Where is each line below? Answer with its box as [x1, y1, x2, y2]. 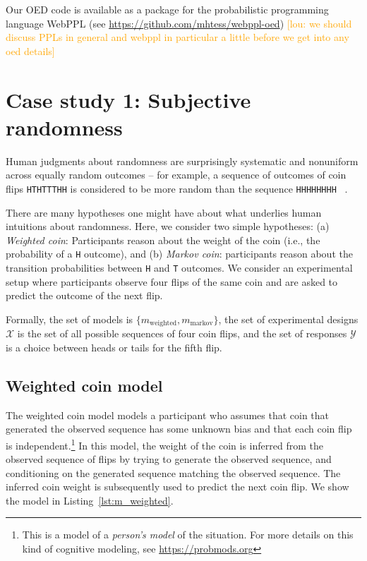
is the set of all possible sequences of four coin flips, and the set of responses [17, 326, 347, 341]
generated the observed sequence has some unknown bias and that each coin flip [6, 421, 352, 436]
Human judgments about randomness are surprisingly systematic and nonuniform [6, 153, 359, 168]
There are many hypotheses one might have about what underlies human [6, 205, 322, 219]
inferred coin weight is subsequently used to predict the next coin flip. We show [6, 479, 349, 494]
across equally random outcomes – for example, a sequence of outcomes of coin [6, 167, 347, 182]
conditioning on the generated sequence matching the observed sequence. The [6, 465, 341, 480]
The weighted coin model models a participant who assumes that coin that [6, 407, 330, 422]
